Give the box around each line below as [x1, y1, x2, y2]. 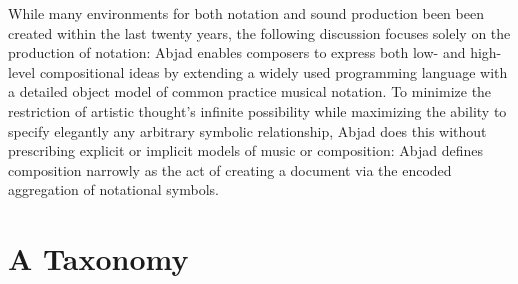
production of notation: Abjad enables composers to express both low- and [8, 42, 466, 63]
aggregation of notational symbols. [8, 179, 219, 200]
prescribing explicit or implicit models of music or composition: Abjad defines [8, 140, 484, 161]
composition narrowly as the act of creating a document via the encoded [8, 159, 452, 180]
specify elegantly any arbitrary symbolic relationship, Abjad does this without [8, 120, 487, 141]
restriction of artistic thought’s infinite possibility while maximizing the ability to [8, 100, 507, 121]
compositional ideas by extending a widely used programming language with [39, 61, 508, 82]
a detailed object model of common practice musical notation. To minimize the [8, 81, 492, 102]
